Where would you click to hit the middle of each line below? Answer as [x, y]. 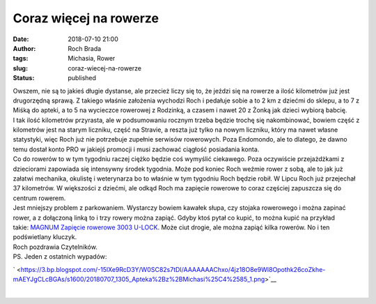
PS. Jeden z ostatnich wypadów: [60, 257]
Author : [24, 48]
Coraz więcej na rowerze [86, 18]
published [82, 78]
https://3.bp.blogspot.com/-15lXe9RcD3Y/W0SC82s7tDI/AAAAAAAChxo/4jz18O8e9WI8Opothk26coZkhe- [173, 269]
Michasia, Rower [92, 59]
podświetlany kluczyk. [45, 237]
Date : [21, 39]
